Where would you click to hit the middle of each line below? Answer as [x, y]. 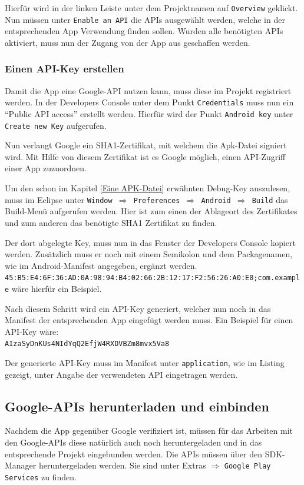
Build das [270, 199]
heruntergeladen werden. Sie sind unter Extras [122, 465]
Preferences [157, 200]
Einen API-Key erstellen [65, 69]
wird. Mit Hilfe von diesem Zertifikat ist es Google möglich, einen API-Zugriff [145, 156]
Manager [21, 465]
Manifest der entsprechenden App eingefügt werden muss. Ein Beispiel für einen [149, 320]
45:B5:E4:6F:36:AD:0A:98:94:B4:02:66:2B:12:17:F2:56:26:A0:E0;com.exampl [153, 278]
